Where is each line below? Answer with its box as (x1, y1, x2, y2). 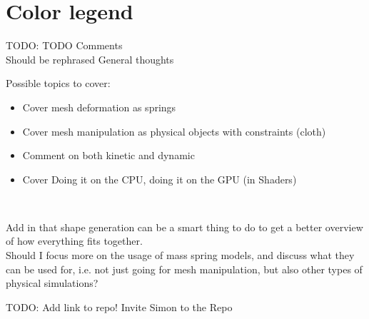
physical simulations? (6, 275, 98, 290)
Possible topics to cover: (6, 76, 111, 91)
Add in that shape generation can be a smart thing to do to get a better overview (6, 219, 363, 234)
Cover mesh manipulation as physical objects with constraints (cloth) (22, 123, 326, 138)
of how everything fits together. (6, 233, 143, 248)
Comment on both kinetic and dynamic (22, 148, 195, 163)
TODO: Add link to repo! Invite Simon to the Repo (6, 299, 233, 314)
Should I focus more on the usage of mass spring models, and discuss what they (6, 248, 355, 263)
